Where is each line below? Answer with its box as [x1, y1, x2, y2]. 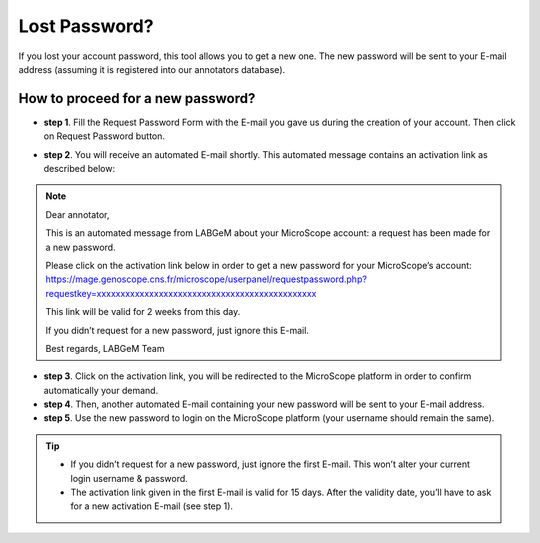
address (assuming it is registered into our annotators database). [18, 63, 286, 75]
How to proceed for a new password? [18, 90, 256, 107]
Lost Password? [18, 15, 154, 37]
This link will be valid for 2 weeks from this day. [45, 306, 241, 318]
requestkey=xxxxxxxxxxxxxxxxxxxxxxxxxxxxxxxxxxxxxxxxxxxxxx [45, 287, 317, 299]
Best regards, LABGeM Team [45, 342, 165, 354]
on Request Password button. [43, 130, 165, 142]
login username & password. [70, 472, 189, 484]
